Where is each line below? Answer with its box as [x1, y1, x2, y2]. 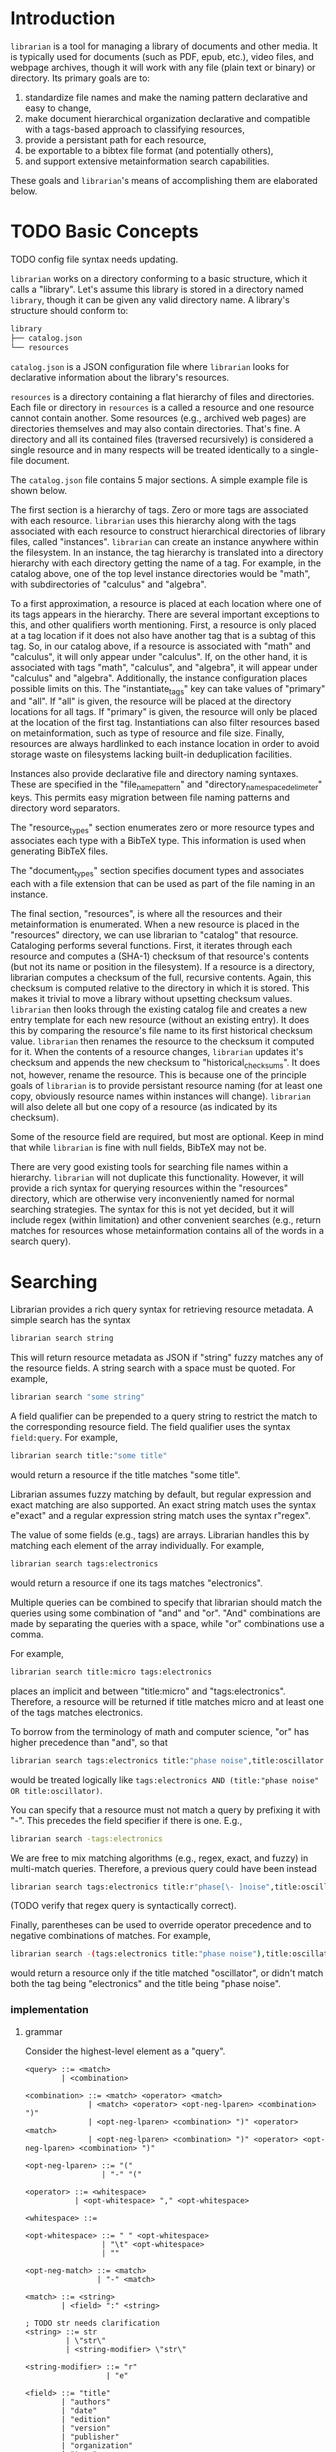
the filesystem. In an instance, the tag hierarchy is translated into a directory [10, 546, 324, 558]
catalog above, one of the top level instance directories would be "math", [10, 567, 311, 579]
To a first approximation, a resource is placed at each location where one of [10, 597, 322, 609]
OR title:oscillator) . [10, 1784, 103, 1796]
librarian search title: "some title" [10, 1451, 168, 1461]
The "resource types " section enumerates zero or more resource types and [10, 822, 315, 836]
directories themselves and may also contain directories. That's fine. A [10, 422, 302, 434]
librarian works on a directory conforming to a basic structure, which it [10, 272, 308, 284]
